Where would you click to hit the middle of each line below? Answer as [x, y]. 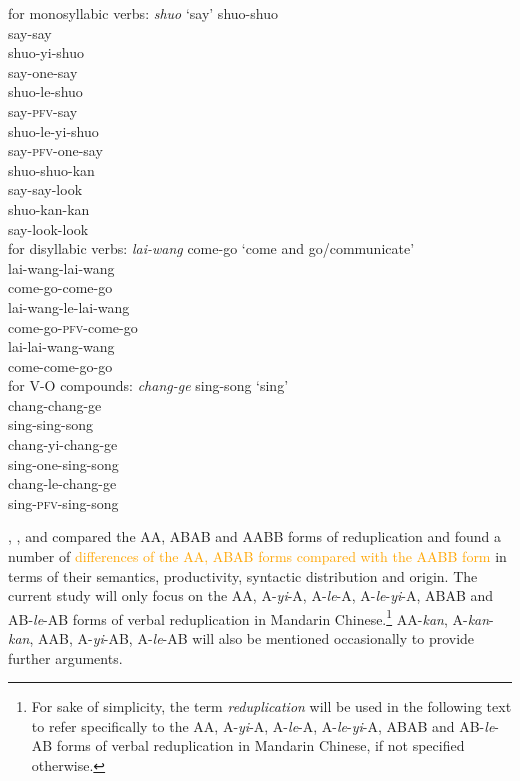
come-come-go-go [60, 365]
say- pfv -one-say [55, 150]
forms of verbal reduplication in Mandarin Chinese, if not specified [260, 745]
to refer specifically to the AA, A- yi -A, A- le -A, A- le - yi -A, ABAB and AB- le [263, 725]
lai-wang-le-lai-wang [69, 306]
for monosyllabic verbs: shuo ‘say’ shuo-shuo [143, 13]
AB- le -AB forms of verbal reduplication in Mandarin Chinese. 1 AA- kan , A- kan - [251, 617]
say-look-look [48, 228]
